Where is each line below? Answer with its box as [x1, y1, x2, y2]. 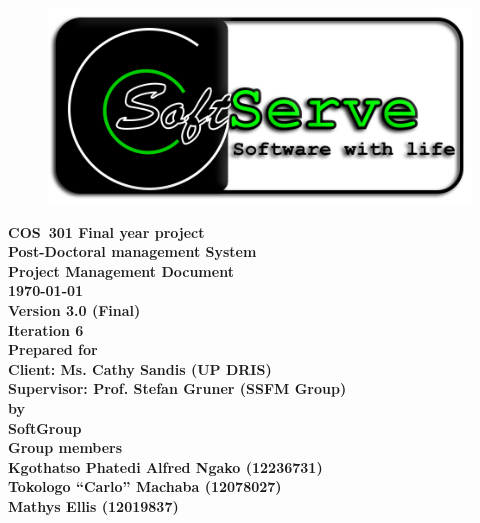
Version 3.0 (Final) [8, 299, 141, 320]
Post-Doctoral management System [8, 241, 257, 262]
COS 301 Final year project [8, 221, 205, 242]
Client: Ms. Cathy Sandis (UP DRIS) [8, 358, 272, 379]
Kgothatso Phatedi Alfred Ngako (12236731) [8, 456, 323, 477]
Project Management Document [8, 260, 234, 281]
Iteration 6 [8, 319, 84, 340]
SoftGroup [8, 417, 82, 438]
